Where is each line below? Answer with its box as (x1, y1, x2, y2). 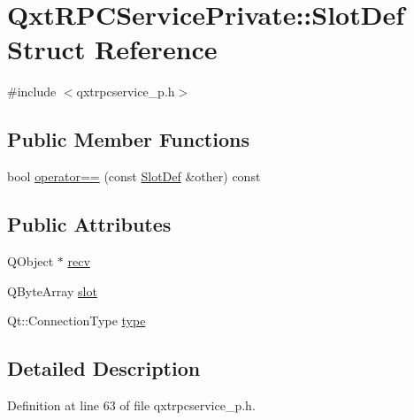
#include (7, 82, 57, 101)
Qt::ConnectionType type (7, 311, 146, 330)
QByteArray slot (7, 281, 97, 300)
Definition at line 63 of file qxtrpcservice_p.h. (7, 395, 256, 414)
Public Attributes (7, 210, 172, 238)
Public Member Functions (7, 126, 249, 153)
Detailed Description (7, 355, 201, 382)
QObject (7, 251, 54, 270)
